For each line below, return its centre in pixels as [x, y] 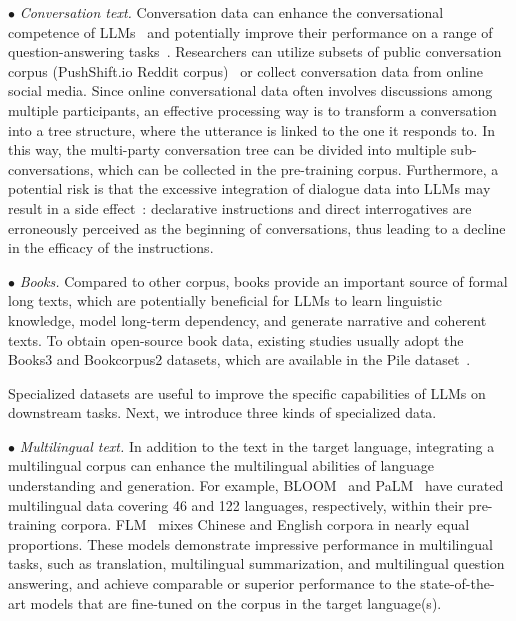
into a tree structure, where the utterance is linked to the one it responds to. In [252, 129]
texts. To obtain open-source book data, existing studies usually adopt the [236, 339]
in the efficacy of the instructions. [111, 247]
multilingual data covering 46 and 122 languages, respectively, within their [236, 504]
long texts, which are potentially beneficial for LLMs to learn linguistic [225, 300]
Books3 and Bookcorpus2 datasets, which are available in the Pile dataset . [239, 359]
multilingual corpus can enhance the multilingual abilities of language [221, 465]
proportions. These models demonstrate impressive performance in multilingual [250, 543]
